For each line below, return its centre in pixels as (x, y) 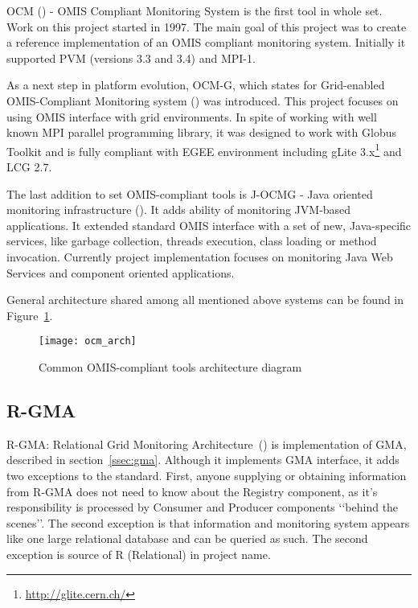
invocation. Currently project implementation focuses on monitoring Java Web (200, 256)
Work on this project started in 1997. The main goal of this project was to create (207, 26)
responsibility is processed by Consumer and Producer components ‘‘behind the (203, 507)
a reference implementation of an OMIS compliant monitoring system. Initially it (206, 42)
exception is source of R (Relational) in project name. (139, 554)
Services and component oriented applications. (121, 272)
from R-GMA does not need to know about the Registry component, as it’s (192, 491)
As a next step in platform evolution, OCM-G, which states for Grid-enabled (196, 85)
